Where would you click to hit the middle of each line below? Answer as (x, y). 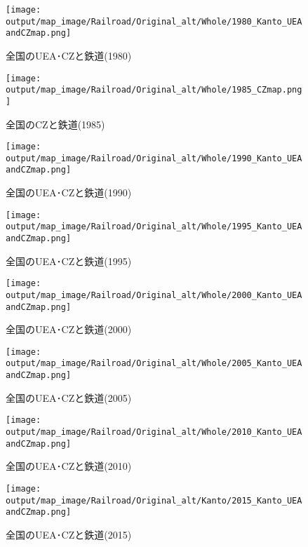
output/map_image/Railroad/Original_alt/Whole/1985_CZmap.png (154, 90)
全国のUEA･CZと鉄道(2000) (69, 329)
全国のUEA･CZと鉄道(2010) (69, 466)
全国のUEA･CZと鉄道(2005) (69, 397)
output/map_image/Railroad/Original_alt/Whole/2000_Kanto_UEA (154, 295)
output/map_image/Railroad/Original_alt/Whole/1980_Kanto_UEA (154, 21)
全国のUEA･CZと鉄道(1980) (69, 55)
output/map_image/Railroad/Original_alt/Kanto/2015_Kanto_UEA (154, 500)
